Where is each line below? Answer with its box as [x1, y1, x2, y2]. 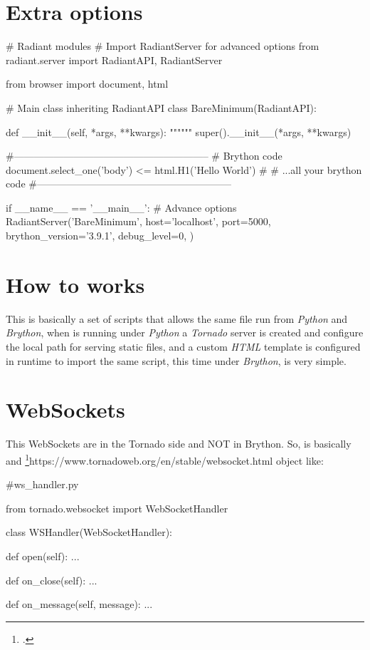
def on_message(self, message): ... [6, 597, 153, 612]
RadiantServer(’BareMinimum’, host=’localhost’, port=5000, [6, 214, 271, 229]
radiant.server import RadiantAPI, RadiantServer [6, 52, 223, 67]
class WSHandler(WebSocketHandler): [6, 525, 172, 540]
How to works [6, 269, 145, 299]
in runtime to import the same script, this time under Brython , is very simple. [6, 353, 347, 368]
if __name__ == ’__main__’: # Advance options [6, 200, 237, 215]
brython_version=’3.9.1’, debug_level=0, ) [6, 228, 194, 243]
